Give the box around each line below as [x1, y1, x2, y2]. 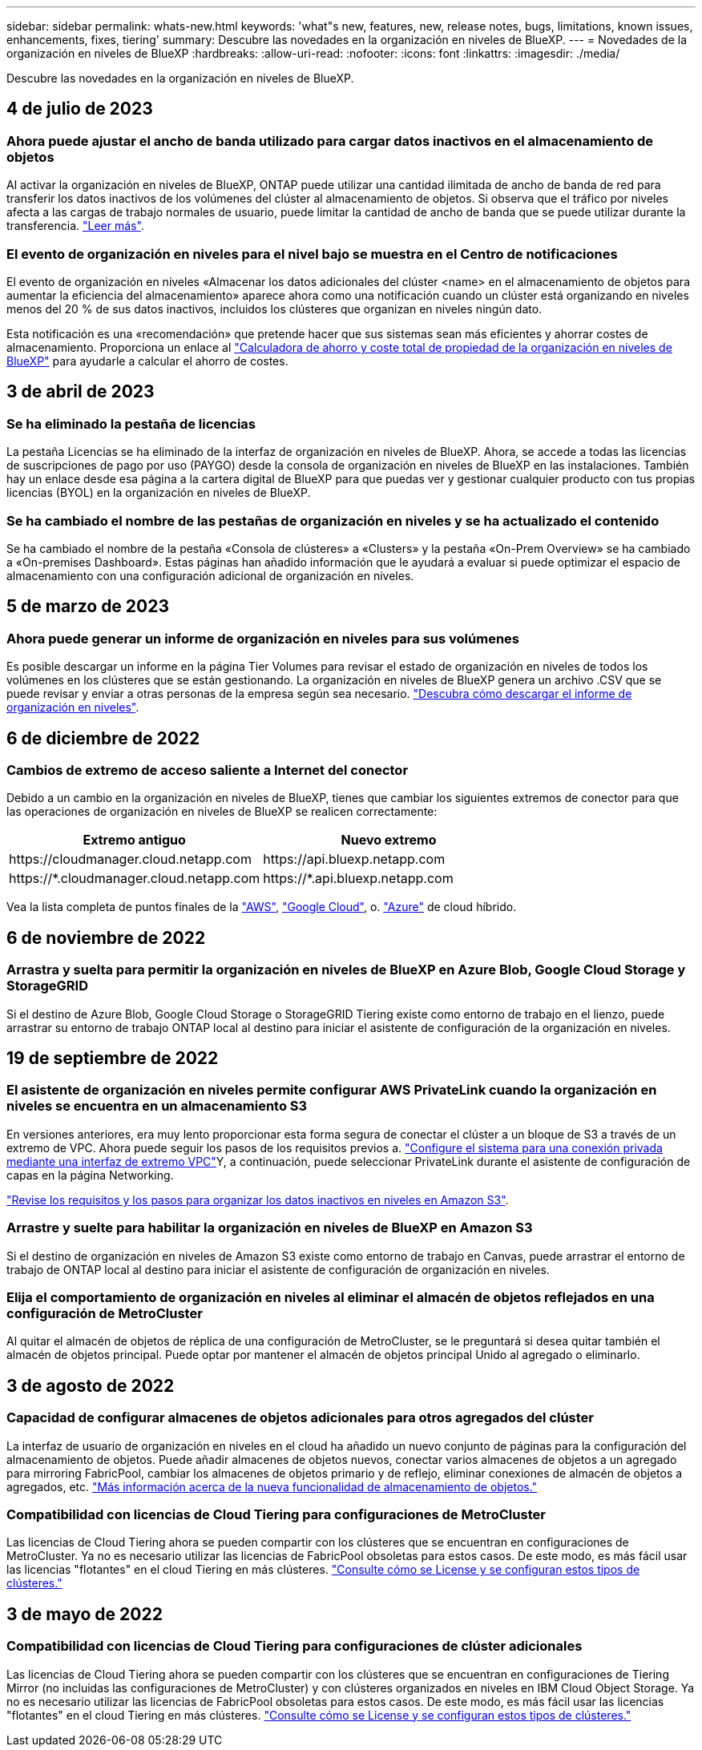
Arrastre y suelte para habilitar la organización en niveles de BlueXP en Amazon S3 [6, 1220, 533, 1236]
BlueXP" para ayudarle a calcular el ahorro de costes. [6, 353, 288, 368]
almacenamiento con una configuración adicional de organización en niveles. [6, 568, 414, 583]
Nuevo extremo [341, 832, 437, 849]
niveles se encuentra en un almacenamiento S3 [6, 1098, 308, 1115]
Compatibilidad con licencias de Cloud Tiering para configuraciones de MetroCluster [6, 1506, 546, 1522]
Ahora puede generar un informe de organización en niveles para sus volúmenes [6, 630, 519, 647]
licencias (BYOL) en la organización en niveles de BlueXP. [6, 486, 311, 500]
